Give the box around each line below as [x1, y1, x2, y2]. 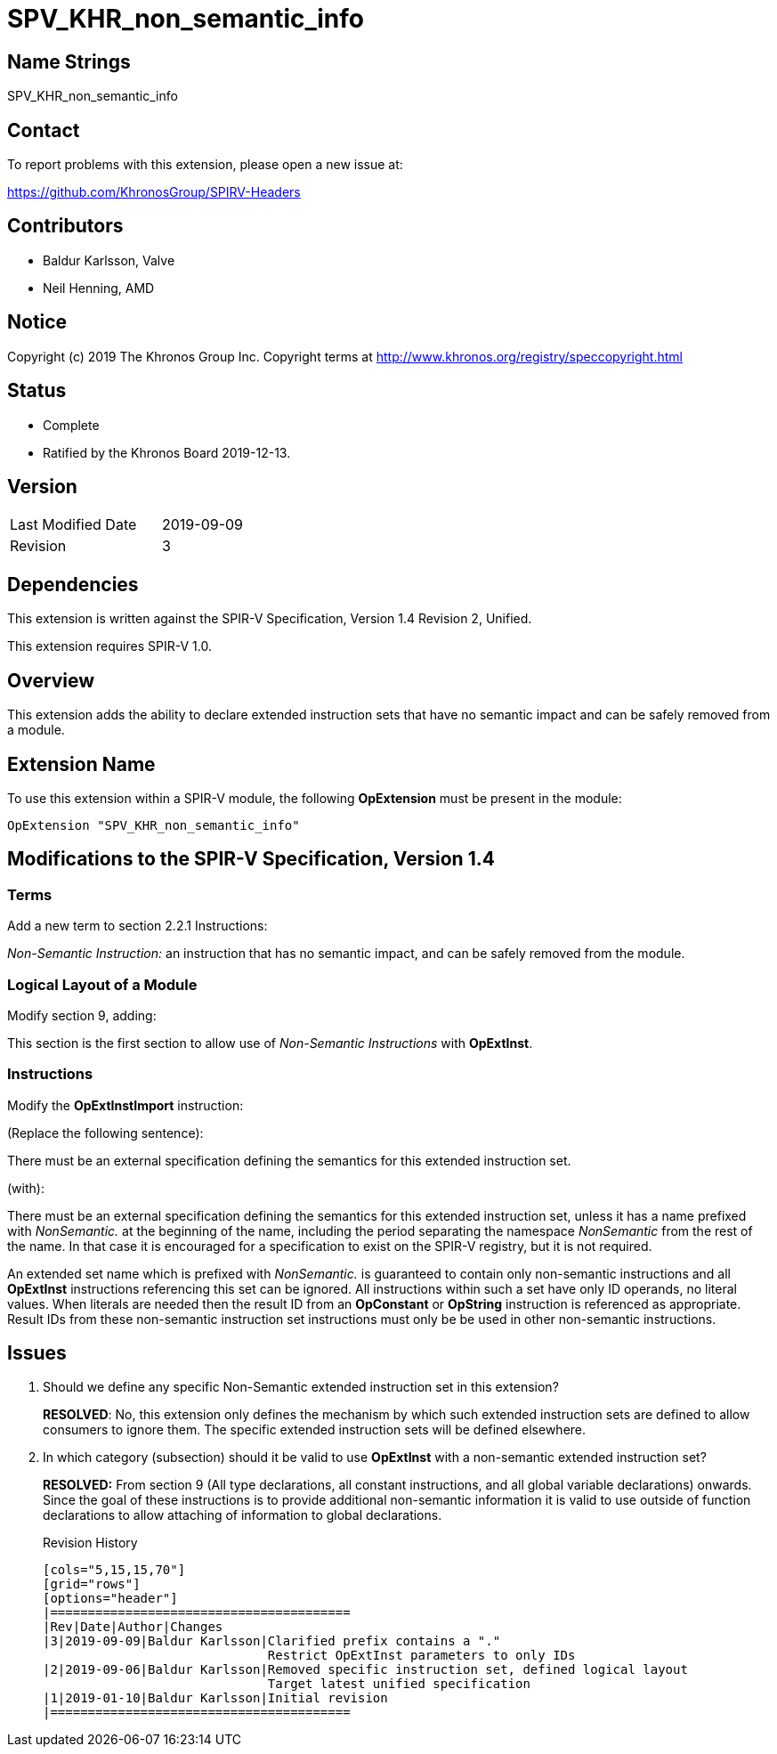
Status [7, 379, 67, 402]
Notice [7, 311, 68, 334]
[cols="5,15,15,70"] [43, 1563, 186, 1578]
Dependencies [7, 572, 139, 596]
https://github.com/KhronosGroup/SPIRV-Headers [7, 184, 301, 200]
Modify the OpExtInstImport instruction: [7, 1097, 244, 1113]
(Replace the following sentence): [7, 1125, 204, 1141]
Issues [7, 1342, 67, 1365]
